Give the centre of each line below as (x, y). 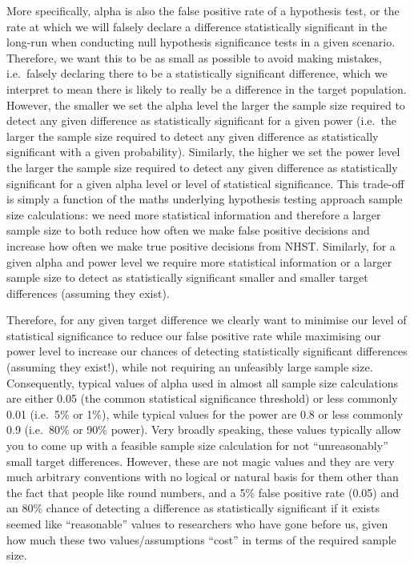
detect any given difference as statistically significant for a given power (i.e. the (201, 120)
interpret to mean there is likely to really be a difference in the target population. (207, 88)
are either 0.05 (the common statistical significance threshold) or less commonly (202, 398)
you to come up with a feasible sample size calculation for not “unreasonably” (197, 446)
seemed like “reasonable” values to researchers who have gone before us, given (197, 524)
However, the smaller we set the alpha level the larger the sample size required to (206, 104)
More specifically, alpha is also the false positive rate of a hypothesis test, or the (203, 10)
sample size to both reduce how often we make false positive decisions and (188, 230)
